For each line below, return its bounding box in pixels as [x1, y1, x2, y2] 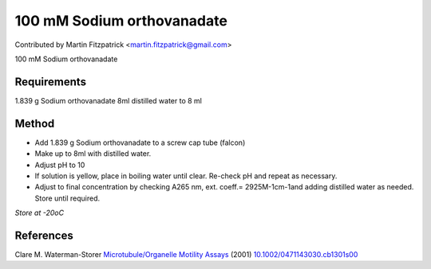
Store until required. [34, 193, 101, 203]
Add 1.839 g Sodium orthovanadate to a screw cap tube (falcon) [34, 138, 246, 147]
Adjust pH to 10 [34, 160, 85, 170]
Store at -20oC [14, 208, 64, 218]
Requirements [14, 75, 87, 88]
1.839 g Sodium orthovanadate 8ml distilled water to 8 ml [14, 96, 203, 105]
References [14, 228, 73, 242]
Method [14, 116, 55, 131]
